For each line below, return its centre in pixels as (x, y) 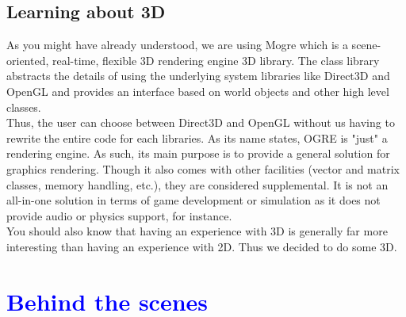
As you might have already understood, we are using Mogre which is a (177, 45)
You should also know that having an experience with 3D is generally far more (197, 231)
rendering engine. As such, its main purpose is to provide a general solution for (198, 153)
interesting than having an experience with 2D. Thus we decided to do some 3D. (202, 246)
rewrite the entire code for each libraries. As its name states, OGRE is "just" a (197, 137)
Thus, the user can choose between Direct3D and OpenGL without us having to (201, 122)
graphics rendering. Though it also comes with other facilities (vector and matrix (203, 168)
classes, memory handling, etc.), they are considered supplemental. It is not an (197, 184)
